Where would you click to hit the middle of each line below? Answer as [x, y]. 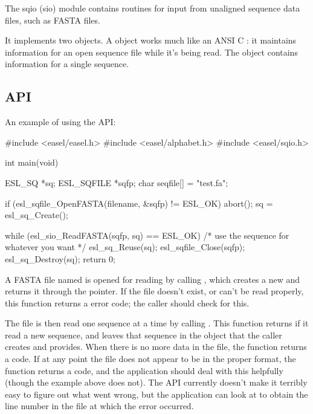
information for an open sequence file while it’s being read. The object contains [151, 52]
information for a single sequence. [67, 64]
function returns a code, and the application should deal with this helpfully [144, 370]
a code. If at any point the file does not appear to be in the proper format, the [150, 359]
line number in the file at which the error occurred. [99, 406]
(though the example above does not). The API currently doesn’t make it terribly [156, 382]
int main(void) [32, 162]
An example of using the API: [60, 122]
